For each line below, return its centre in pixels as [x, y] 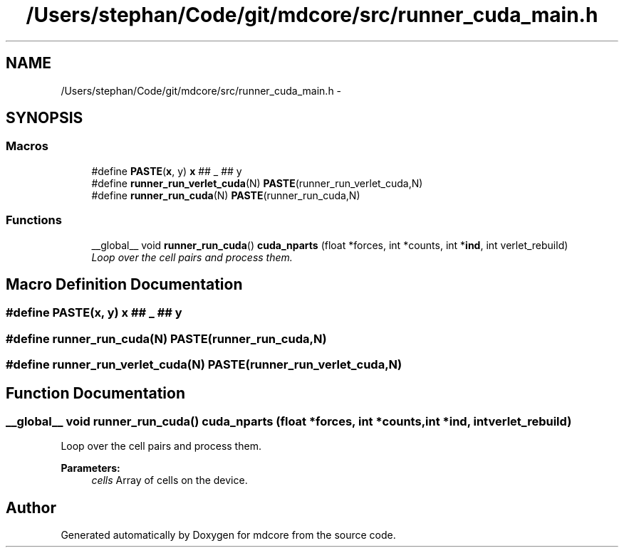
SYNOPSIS [45, 118]
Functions [34, 220]
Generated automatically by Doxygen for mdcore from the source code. [228, 535]
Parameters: [90, 468]
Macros [27, 146]
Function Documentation [95, 393]
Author [31, 507]
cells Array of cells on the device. [170, 480]
